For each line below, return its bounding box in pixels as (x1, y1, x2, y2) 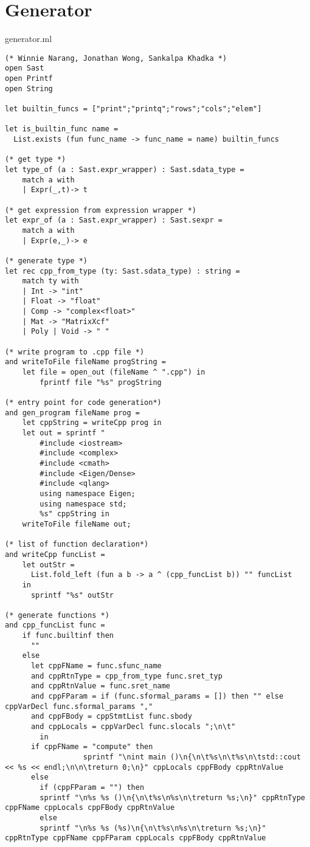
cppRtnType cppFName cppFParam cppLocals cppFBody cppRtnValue (5, 834, 266, 843)
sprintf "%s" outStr (30, 590, 114, 600)
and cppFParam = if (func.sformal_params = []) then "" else (30, 692, 284, 701)
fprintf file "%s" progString (40, 378, 162, 387)
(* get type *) (5, 155, 66, 164)
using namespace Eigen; (40, 489, 136, 498)
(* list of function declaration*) (5, 540, 149, 549)
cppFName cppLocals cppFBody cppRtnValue (5, 803, 175, 812)
